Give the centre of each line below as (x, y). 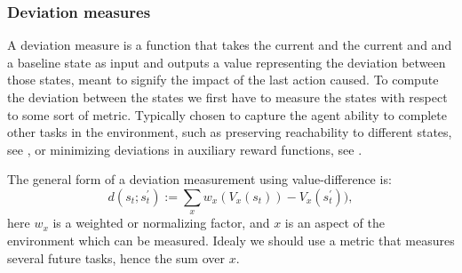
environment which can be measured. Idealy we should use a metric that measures (231, 240)
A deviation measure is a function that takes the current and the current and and (230, 45)
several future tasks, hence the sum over (116, 257)
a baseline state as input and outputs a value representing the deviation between (227, 62)
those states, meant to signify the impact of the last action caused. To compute (223, 80)
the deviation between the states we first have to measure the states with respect (227, 97)
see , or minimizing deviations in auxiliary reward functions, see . (185, 149)
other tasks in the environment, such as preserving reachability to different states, (230, 132)
